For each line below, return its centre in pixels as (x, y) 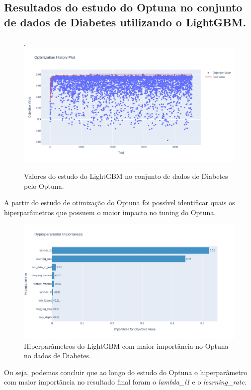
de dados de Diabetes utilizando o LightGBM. (125, 22)
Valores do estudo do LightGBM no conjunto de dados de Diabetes (126, 176)
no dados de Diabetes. (57, 355)
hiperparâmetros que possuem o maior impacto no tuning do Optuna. (110, 212)
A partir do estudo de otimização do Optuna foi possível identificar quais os (120, 202)
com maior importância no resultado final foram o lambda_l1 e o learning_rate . (125, 382)
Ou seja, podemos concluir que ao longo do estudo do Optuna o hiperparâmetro (126, 372)
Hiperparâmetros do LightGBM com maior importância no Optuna (126, 346)
